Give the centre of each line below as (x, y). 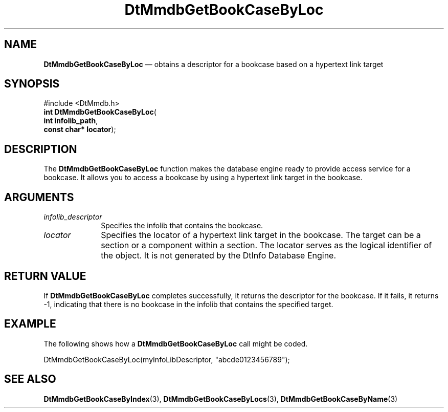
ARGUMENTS (39, 197)
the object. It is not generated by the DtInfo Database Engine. (219, 256)
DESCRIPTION (41, 149)
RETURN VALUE (45, 276)
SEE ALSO (30, 379)
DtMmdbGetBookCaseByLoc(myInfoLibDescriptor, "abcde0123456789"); (167, 359)
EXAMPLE (30, 324)
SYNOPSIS (32, 84)
